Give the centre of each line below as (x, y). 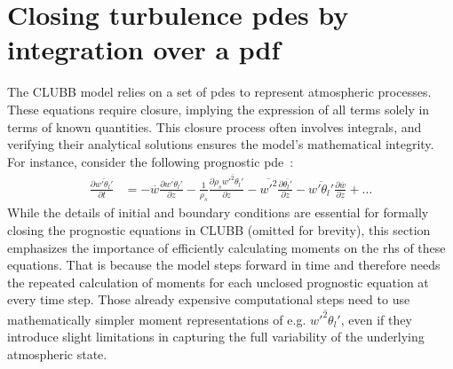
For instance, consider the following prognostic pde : (151, 161)
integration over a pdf (144, 49)
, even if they (376, 319)
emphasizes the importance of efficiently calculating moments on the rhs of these (226, 247)
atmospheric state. (57, 353)
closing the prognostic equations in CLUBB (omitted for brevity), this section (219, 230)
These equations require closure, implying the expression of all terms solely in (219, 109)
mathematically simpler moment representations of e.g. (157, 319)
